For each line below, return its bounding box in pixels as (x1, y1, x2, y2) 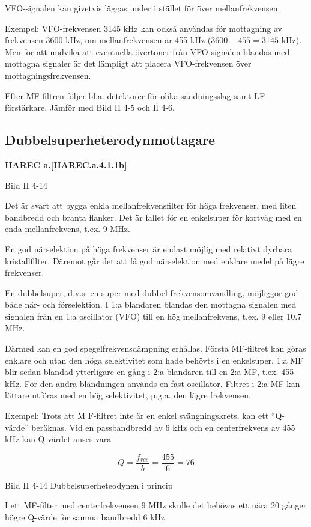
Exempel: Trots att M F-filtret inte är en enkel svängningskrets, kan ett (5, 409, 269, 422)
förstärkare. (5, 101, 47, 114)
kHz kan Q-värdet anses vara (5, 433, 112, 445)
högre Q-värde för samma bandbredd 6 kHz (5, 511, 165, 523)
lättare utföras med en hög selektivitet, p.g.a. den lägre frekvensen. (5, 389, 251, 401)
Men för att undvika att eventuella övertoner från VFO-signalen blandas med (5, 45, 290, 58)
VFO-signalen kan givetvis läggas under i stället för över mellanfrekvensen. (5, 2, 280, 14)
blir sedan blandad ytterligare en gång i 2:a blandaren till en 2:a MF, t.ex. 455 (5, 365, 294, 378)
